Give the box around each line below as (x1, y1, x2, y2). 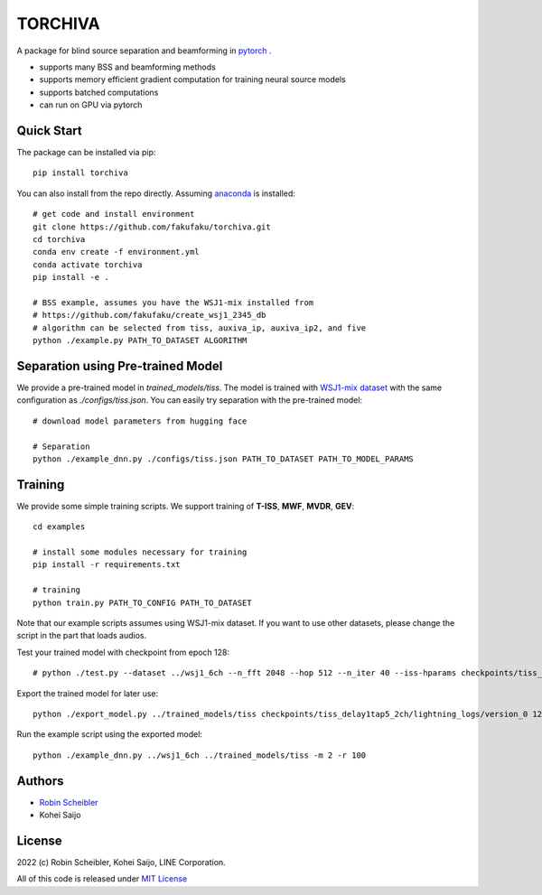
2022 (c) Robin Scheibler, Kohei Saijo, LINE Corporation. (16, 856, 226, 867)
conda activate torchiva (33, 259, 143, 270)
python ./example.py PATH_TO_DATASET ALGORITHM (33, 335, 248, 346)
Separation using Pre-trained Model (16, 358, 223, 374)
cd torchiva (33, 234, 86, 244)
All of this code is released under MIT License (16, 873, 188, 884)
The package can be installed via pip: (16, 147, 156, 158)
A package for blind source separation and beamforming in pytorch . (16, 45, 272, 56)
